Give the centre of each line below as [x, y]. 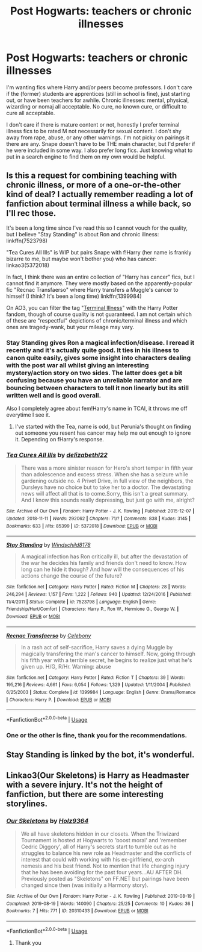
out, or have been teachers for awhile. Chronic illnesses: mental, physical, [98, 100]
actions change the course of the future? [72, 576]
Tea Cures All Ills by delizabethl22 [57, 455]
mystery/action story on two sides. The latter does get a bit [94, 373]
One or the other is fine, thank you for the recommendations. [97, 735]
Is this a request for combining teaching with [92, 176]
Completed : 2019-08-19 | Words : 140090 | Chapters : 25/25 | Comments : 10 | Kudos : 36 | [100, 903]
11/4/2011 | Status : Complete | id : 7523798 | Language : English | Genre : [81, 602]
